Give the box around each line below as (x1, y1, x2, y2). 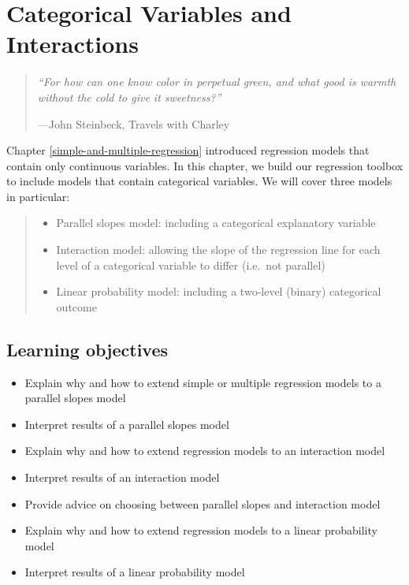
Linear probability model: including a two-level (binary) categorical (56, 283, 381, 300)
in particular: (6, 188, 70, 204)
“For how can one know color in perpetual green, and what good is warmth (37, 73, 396, 90)
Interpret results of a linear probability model (24, 564, 245, 580)
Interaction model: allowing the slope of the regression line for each (56, 241, 381, 258)
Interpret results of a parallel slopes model (24, 415, 229, 432)
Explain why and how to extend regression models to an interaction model (24, 442, 385, 459)
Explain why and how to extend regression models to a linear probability (24, 522, 377, 538)
